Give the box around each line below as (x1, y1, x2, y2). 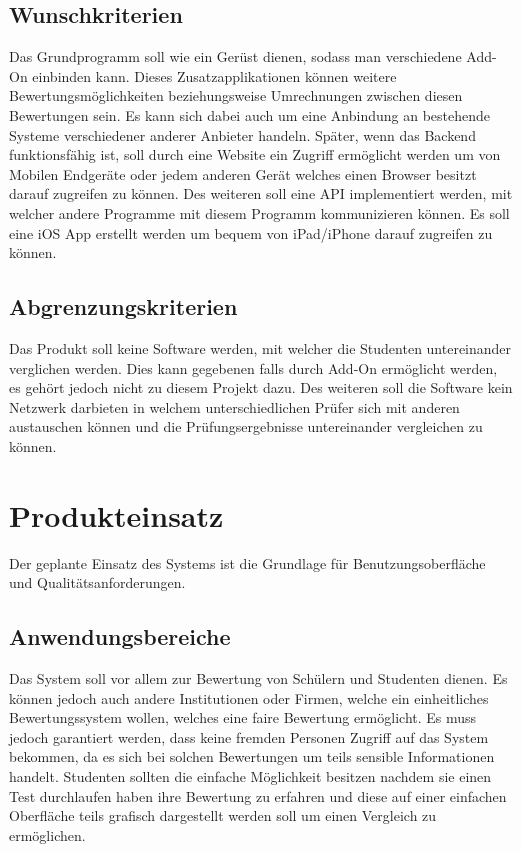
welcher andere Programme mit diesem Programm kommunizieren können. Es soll (9, 202, 510, 223)
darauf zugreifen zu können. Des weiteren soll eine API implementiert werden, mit (9, 183, 513, 204)
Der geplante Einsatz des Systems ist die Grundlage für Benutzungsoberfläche (9, 552, 486, 573)
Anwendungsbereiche (9, 621, 231, 652)
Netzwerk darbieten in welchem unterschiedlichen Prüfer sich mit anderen (9, 396, 460, 417)
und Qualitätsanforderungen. (9, 572, 186, 593)
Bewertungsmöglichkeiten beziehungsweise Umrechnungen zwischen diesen (9, 85, 463, 106)
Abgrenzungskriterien (9, 291, 238, 322)
